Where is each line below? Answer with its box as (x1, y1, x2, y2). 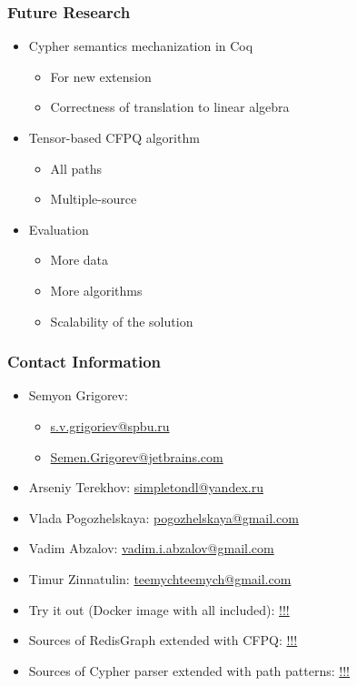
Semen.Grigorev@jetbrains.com (50, 447, 223, 466)
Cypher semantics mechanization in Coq (28, 36, 253, 55)
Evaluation (28, 219, 89, 238)
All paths (50, 158, 103, 177)
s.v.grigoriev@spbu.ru (50, 416, 170, 435)
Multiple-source (50, 189, 137, 208)
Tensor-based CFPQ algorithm (28, 128, 200, 146)
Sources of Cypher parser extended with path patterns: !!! (28, 661, 350, 680)
